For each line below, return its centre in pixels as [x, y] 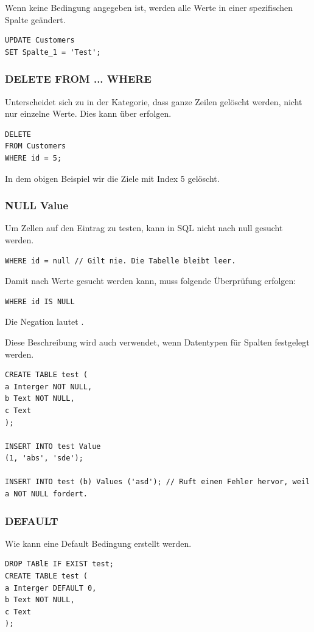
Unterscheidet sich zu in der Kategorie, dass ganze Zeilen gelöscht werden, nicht [154, 101]
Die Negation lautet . [44, 321]
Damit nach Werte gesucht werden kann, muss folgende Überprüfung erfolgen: [151, 281]
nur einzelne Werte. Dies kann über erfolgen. [88, 113]
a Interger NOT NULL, [49, 387]
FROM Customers [36, 146]
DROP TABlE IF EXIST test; [59, 564]
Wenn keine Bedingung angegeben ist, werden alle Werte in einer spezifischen [149, 7]
